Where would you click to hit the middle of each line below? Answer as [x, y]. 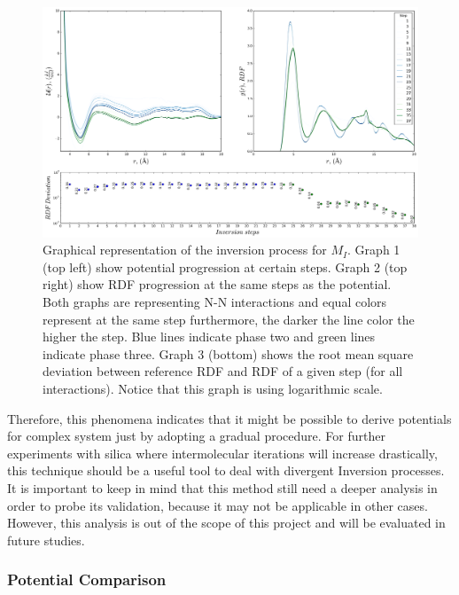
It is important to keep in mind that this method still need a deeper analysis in [222, 487]
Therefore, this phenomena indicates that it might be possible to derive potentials [229, 418]
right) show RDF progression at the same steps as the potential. [217, 284]
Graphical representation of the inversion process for [185, 250]
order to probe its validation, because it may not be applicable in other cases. [218, 505]
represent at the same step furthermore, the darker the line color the [229, 319]
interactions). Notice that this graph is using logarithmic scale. [213, 388]
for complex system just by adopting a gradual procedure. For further [196, 436]
